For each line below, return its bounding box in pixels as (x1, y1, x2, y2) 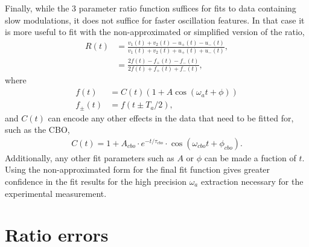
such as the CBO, (5, 123, 70, 136)
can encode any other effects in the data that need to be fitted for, (48, 111, 294, 124)
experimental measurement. (5, 187, 107, 199)
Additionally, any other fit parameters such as (5, 151, 174, 164)
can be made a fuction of (204, 151, 296, 164)
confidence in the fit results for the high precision (5, 175, 186, 187)
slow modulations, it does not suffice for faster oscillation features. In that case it (5, 13, 305, 26)
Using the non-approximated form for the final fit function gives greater (5, 163, 270, 176)
